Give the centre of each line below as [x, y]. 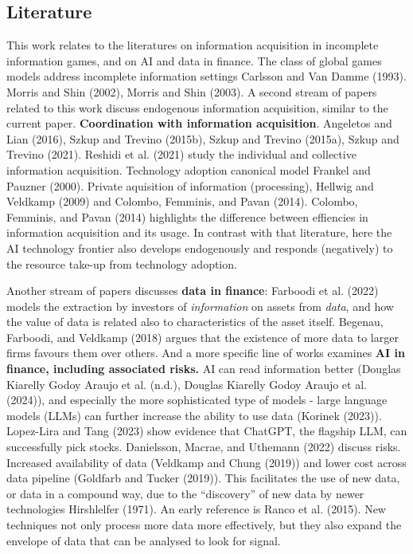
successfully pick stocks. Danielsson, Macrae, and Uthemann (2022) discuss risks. [204, 447]
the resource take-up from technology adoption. [122, 263]
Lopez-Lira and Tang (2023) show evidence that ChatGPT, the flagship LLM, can [207, 431]
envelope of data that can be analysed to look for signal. [144, 540]
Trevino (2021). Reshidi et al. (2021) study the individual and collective [181, 154]
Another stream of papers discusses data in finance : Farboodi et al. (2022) [193, 291]
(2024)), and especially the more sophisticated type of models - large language [197, 400]
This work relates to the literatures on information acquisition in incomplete [193, 45]
